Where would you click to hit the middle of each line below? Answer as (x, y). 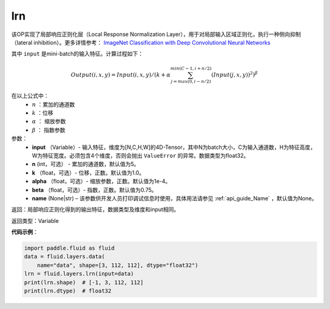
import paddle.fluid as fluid (69, 248)
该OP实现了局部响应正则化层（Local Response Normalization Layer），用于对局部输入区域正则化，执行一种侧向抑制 (156, 34)
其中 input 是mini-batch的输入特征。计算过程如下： (77, 54)
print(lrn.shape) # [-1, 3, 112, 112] (84, 282)
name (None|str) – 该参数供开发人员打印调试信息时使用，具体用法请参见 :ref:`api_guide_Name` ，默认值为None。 (174, 198)
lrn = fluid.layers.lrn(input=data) (79, 274)
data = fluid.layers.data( (64, 257)
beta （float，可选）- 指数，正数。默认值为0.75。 (94, 190)
